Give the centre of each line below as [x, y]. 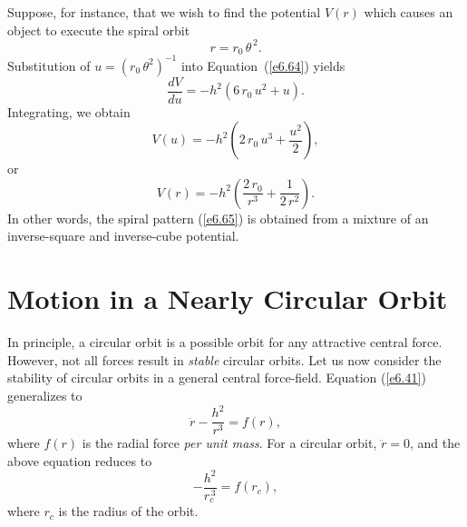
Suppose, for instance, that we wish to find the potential [164, 12]
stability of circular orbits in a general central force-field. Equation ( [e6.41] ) [217, 378]
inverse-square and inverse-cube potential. [123, 236]
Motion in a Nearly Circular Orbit [228, 298]
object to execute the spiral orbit [99, 30]
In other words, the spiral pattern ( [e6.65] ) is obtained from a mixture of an [218, 218]
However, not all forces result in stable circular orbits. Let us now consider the [224, 359]
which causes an [409, 12]
